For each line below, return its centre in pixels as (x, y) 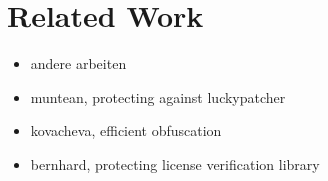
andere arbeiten (78, 63)
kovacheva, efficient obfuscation (126, 130)
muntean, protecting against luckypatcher (158, 96)
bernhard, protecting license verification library (175, 163)
